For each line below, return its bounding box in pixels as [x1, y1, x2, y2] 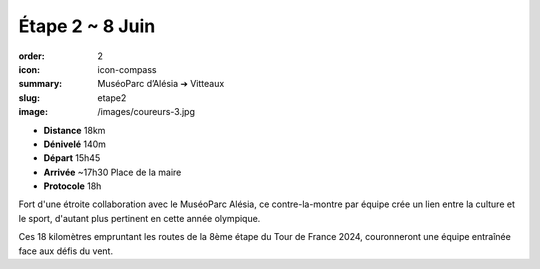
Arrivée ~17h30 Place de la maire [43, 166, 182, 178]
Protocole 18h [43, 180, 102, 192]
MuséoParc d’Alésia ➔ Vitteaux [97, 78, 225, 90]
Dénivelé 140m [43, 138, 107, 150]
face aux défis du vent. [18, 245, 114, 257]
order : [18, 50, 45, 62]
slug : [18, 91, 40, 104]
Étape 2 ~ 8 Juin [18, 15, 156, 37]
